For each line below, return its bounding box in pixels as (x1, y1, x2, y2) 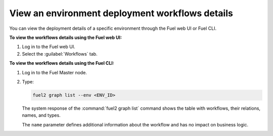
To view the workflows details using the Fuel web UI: (9, 34, 122, 40)
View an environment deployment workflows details (9, 8, 234, 19)
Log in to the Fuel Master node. (22, 69, 87, 75)
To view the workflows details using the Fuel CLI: (9, 60, 115, 66)
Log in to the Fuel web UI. (22, 43, 75, 50)
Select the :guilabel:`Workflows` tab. (22, 51, 98, 57)
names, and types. (22, 112, 61, 118)
